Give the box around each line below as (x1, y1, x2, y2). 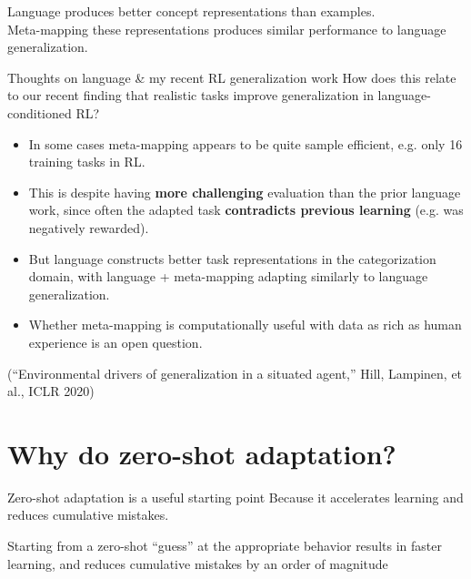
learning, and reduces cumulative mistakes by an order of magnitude (7, 554, 388, 573)
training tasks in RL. (28, 152, 145, 171)
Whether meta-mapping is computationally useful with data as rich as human (28, 315, 462, 334)
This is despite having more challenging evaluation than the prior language (28, 182, 461, 201)
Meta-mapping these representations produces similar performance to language (7, 19, 446, 38)
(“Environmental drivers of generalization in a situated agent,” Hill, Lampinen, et (7, 363, 463, 382)
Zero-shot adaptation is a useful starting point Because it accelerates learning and (7, 487, 464, 506)
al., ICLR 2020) (7, 381, 95, 401)
